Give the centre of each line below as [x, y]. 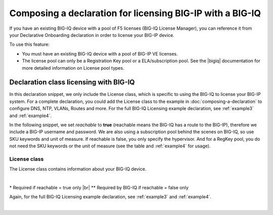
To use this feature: [30, 44]
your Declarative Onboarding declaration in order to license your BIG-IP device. [92, 35]
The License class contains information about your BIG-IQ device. [78, 169]
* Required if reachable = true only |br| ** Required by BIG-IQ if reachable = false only [99, 188]
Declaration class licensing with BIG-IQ [72, 83]
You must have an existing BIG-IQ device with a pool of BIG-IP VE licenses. [100, 53]
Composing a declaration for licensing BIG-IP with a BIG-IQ [135, 13]
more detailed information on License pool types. [73, 68]
